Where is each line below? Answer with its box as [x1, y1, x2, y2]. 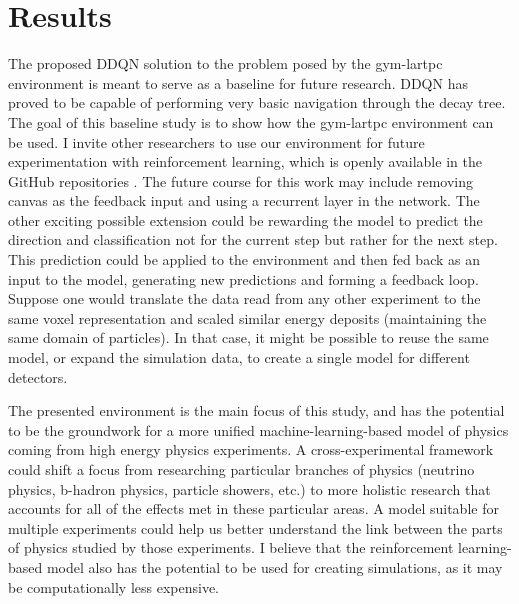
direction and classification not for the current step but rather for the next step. [8, 229, 498, 250]
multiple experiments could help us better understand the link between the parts [8, 517, 503, 538]
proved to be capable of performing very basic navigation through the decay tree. [8, 92, 506, 113]
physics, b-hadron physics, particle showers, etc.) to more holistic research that [8, 478, 491, 499]
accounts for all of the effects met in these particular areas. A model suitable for [8, 498, 499, 519]
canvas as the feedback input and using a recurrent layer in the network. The [8, 190, 480, 211]
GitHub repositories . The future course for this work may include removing [8, 170, 474, 191]
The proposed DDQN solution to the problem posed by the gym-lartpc [8, 53, 443, 74]
